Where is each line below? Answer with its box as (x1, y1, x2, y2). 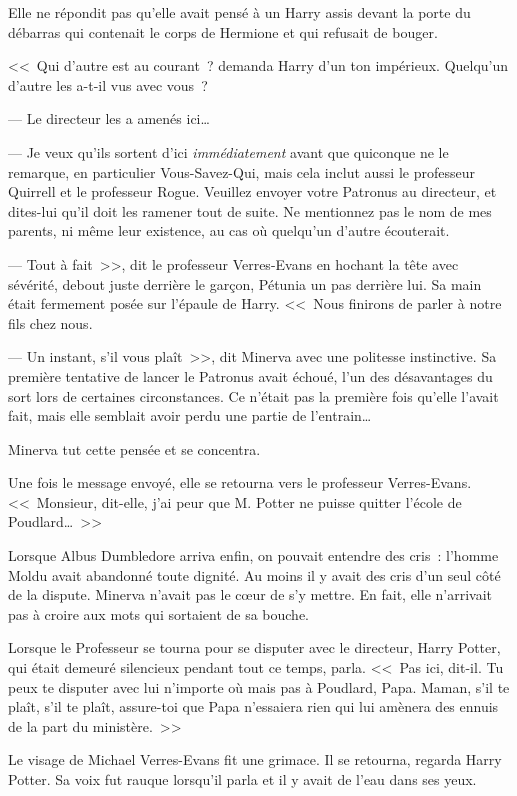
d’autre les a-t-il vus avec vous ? (8, 74, 208, 95)
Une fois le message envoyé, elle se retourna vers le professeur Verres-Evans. (8, 472, 472, 493)
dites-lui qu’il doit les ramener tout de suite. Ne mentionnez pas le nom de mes (8, 200, 492, 221)
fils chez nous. (8, 312, 93, 333)
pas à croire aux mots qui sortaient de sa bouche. (8, 603, 310, 624)
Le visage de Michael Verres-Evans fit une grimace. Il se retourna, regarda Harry (8, 749, 502, 770)
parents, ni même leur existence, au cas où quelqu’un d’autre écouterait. (8, 220, 450, 241)
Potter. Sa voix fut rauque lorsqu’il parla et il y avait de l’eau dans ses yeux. (8, 769, 477, 789)
